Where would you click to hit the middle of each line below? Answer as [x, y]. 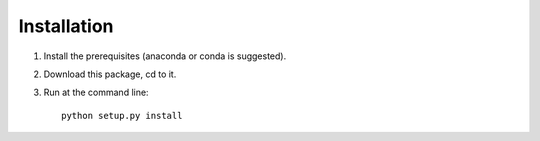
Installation [66, 26]
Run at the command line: [96, 92]
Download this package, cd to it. [110, 74]
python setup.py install [122, 115]
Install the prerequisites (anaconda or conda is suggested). [165, 56]
